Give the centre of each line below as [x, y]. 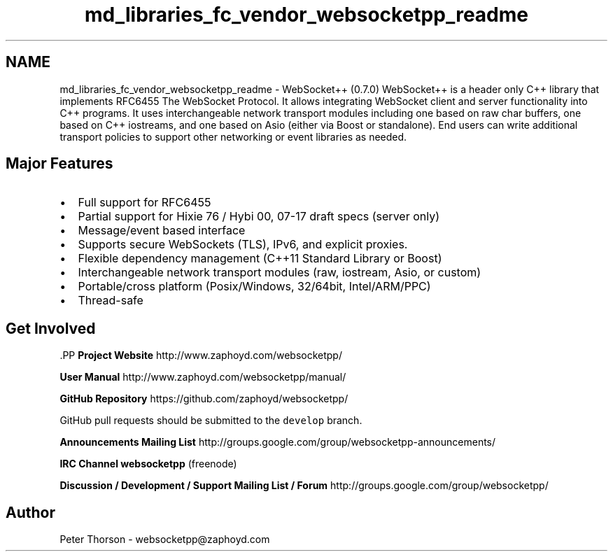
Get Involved [51, 328]
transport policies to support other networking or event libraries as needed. [233, 136]
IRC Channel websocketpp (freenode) [148, 464]
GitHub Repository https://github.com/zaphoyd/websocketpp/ [204, 399]
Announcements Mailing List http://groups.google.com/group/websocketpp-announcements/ [278, 442]
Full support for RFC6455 [145, 203]
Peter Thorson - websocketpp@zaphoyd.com [165, 540]
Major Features [59, 164]
